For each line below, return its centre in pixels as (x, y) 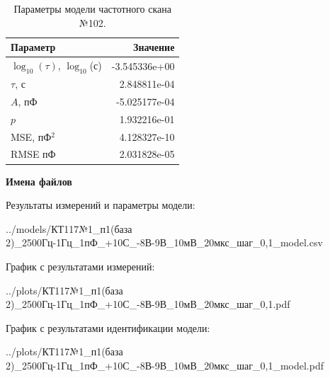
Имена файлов (39, 181)
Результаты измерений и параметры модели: (101, 205)
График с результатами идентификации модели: (108, 327)
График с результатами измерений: (80, 266)
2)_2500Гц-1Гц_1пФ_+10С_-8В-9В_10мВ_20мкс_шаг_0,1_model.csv (164, 242)
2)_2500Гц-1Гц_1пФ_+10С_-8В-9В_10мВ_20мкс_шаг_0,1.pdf (148, 304)
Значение (154, 47)
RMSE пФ (33, 154)
